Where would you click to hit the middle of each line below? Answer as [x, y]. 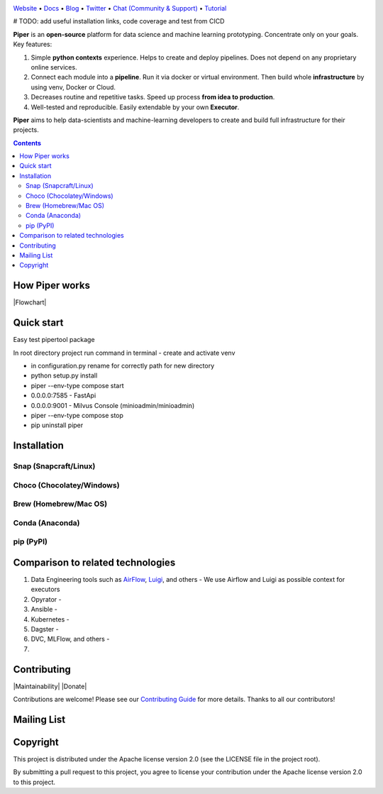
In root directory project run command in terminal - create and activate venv [124, 353]
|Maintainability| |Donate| [50, 686]
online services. [54, 67]
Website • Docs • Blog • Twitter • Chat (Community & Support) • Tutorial [120, 8]
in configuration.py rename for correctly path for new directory [123, 365]
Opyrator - [46, 599]
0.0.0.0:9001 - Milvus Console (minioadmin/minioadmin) [113, 405]
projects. [26, 130]
